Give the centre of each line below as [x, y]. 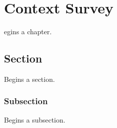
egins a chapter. [28, 32]
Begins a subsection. [35, 119]
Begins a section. [29, 79]
